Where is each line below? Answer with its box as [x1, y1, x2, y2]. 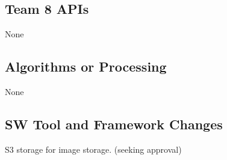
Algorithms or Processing [5, 57, 167, 76]
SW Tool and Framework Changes [5, 114, 223, 133]
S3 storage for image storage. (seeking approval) [5, 143, 182, 155]
